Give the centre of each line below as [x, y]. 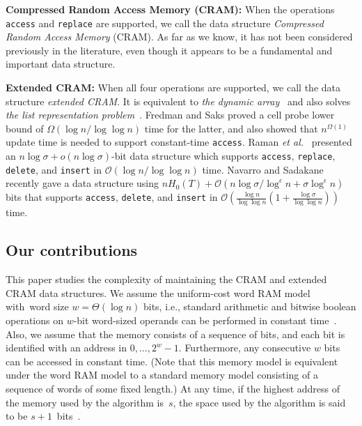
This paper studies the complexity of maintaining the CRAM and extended [166, 279]
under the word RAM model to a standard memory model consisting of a [162, 375]
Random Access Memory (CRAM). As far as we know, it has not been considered [179, 37]
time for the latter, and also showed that [231, 128]
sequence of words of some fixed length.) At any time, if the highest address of [173, 388]
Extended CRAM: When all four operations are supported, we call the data [173, 88]
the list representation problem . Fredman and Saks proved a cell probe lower [170, 115]
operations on [34, 320]
